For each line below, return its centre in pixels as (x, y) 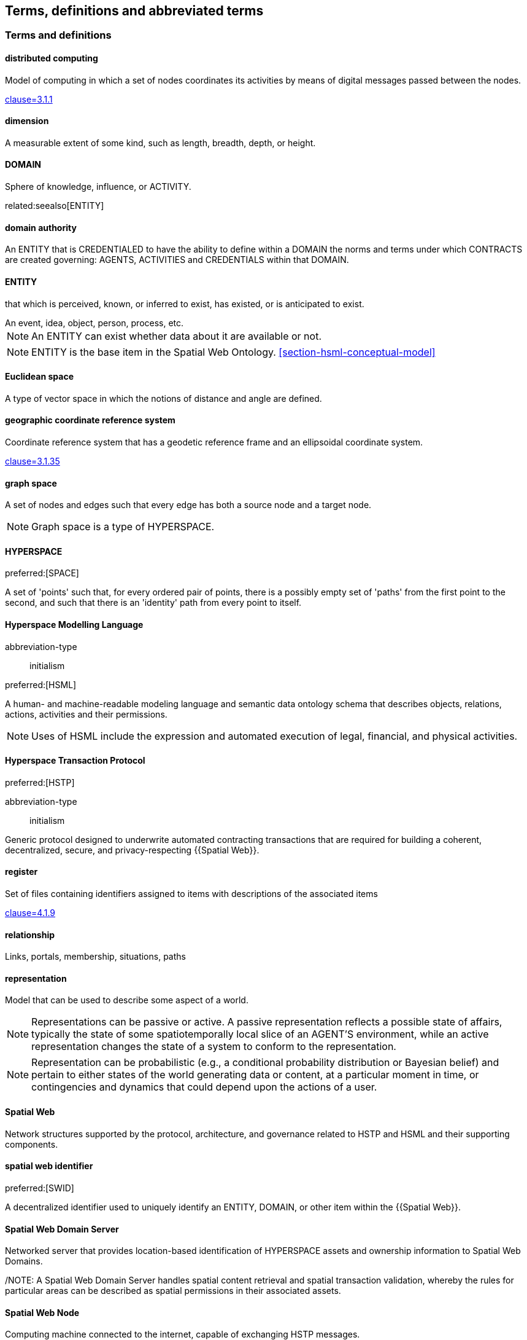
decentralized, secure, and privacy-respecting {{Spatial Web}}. (132, 850)
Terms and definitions (58, 35)
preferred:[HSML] (41, 684)
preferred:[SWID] (40, 1188)
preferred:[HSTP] (40, 782)
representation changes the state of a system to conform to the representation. (214, 1047)
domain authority (41, 227)
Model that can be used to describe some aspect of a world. (127, 1000)
